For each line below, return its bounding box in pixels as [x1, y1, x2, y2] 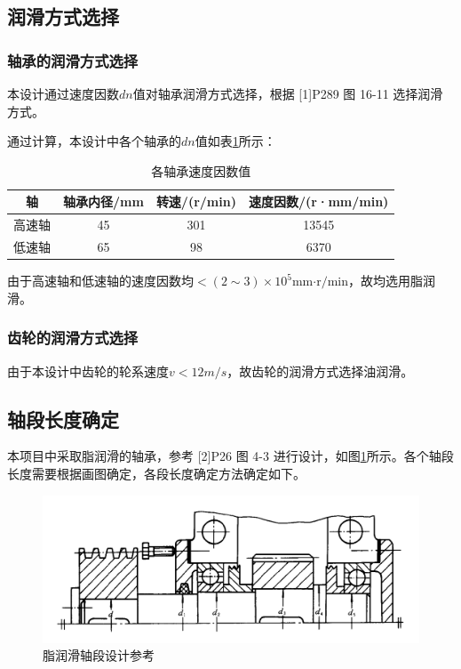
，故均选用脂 [348, 271, 423, 290]
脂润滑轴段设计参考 [43, 646, 155, 665]
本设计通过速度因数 [7, 85, 119, 102]
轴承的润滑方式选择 [7, 49, 139, 71]
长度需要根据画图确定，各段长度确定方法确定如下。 [7, 463, 306, 482]
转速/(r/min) [155, 192, 236, 211]
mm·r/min [291, 276, 348, 289]
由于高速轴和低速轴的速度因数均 [7, 271, 194, 290]
